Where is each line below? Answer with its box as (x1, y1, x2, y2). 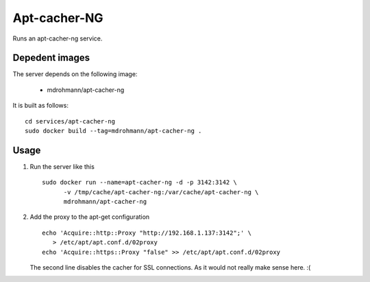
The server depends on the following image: (12, 70, 138, 78)
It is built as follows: (12, 102, 69, 110)
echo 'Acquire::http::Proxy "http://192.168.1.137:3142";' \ (42, 228, 251, 237)
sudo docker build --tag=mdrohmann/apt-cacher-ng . (25, 127, 202, 135)
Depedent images (12, 52, 90, 64)
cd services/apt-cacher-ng (25, 117, 116, 125)
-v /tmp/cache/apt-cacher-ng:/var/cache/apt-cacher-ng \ (63, 188, 259, 196)
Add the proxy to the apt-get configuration (29, 213, 150, 221)
